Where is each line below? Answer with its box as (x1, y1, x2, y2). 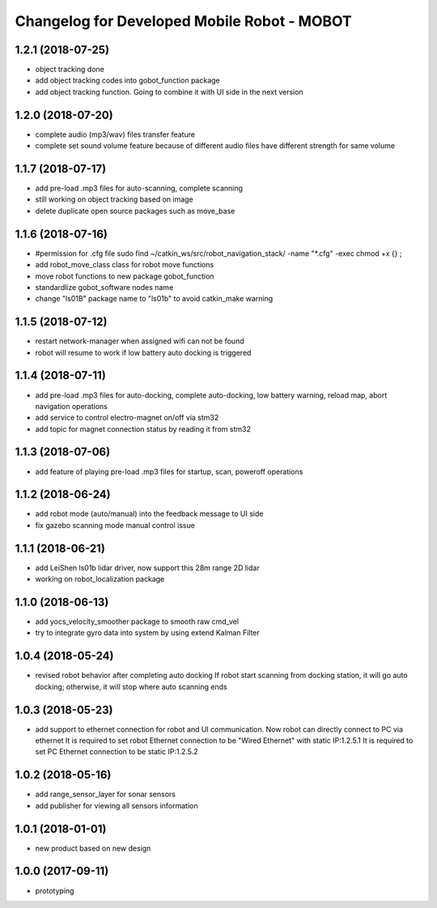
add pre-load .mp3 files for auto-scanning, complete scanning (35, 183, 243, 194)
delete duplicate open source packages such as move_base (35, 206, 235, 215)
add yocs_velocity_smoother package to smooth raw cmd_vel (35, 616, 239, 627)
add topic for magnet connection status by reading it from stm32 (35, 424, 251, 433)
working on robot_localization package (35, 574, 165, 584)
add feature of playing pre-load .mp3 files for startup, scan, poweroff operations (35, 467, 303, 476)
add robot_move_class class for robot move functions (35, 260, 214, 270)
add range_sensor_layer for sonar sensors (35, 790, 176, 799)
